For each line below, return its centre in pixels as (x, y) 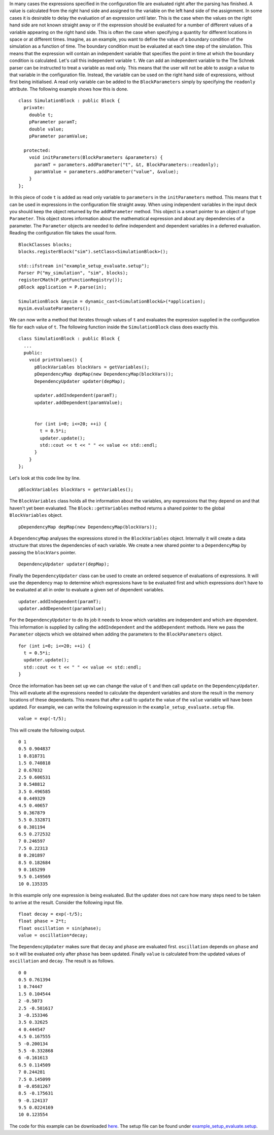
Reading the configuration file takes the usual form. (63, 233)
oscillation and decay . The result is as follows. (62, 961)
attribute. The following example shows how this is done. (69, 89)
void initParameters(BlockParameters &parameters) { (96, 158)
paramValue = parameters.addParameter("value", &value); (107, 172)
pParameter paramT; (53, 122)
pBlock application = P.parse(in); (63, 287)
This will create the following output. (47, 730)
